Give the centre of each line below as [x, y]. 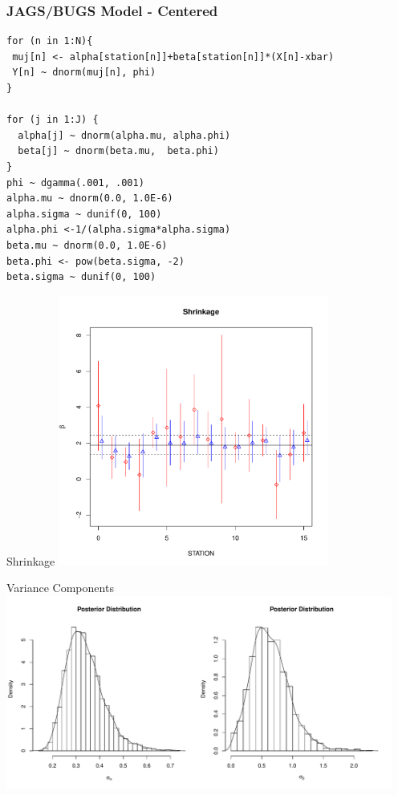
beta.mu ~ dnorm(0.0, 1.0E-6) [87, 245]
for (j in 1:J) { [53, 120]
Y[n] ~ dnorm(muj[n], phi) [84, 73]
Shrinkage [31, 560]
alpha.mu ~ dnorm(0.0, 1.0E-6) [90, 199]
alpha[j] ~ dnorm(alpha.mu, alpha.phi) [124, 135]
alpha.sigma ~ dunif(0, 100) [84, 214]
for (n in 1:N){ [50, 41]
